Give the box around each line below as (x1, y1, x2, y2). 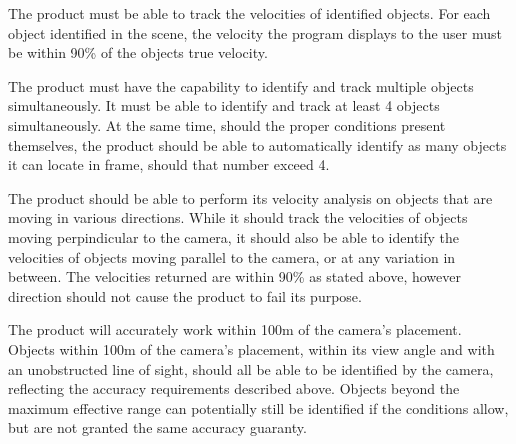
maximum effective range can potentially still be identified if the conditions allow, (8, 397, 509, 418)
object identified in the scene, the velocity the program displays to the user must (8, 22, 502, 43)
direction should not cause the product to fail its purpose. (8, 285, 362, 306)
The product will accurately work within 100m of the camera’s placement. (8, 319, 462, 340)
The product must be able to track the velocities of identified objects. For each (8, 3, 491, 23)
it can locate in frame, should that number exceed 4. (8, 154, 330, 175)
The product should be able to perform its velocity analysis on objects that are (8, 187, 493, 208)
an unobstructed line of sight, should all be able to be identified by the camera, (8, 358, 494, 379)
